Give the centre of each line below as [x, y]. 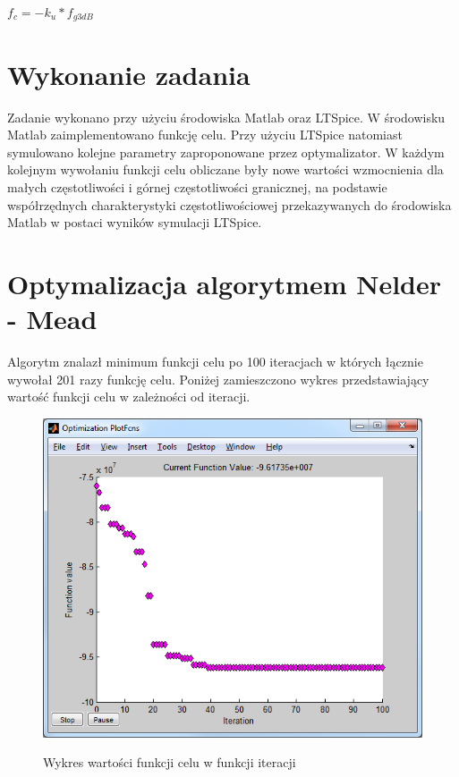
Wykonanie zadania [129, 74]
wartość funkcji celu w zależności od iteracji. [129, 397]
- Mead [52, 319]
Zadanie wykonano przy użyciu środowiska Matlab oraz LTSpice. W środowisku [226, 117]
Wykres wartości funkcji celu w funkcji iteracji [170, 762]
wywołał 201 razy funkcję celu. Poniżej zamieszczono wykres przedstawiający [218, 379]
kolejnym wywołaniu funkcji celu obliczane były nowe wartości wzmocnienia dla [225, 169]
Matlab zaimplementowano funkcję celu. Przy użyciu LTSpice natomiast [205, 135]
